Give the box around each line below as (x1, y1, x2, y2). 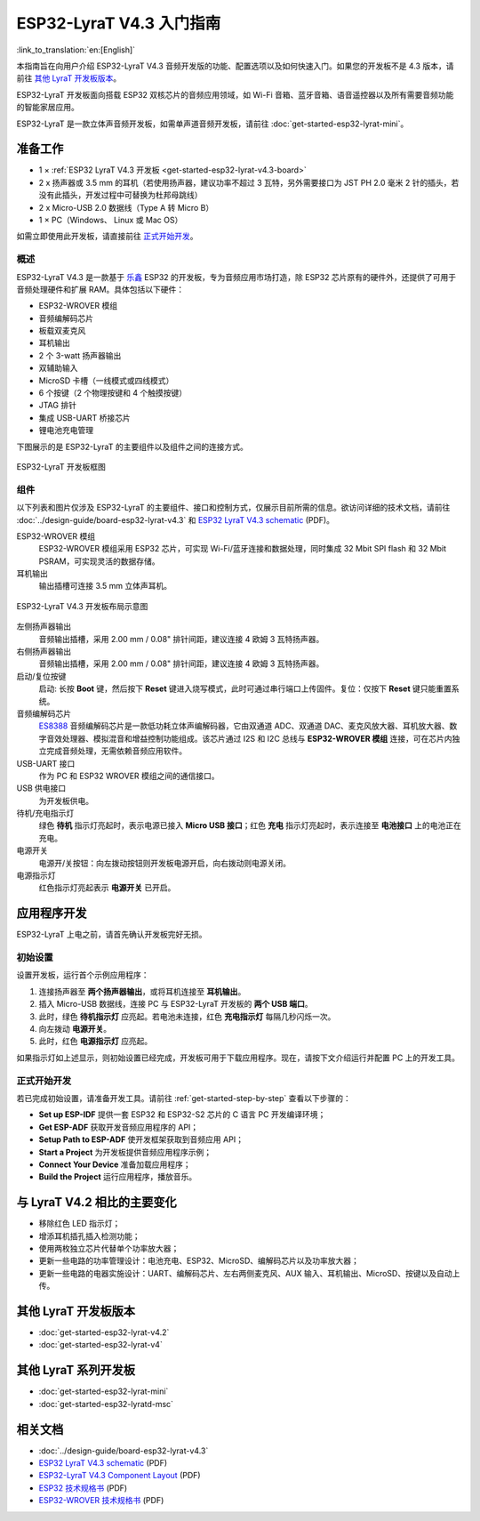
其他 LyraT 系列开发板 (16, 1363, 136, 1378)
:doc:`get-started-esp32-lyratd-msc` (38, 1398, 173, 1409)
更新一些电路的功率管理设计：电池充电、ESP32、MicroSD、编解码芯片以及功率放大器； (38, 1255, 360, 1267)
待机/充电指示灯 (16, 808, 75, 818)
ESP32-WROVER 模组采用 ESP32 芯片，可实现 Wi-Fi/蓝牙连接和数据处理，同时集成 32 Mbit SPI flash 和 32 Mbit (38, 543, 447, 554)
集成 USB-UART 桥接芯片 (38, 412, 131, 422)
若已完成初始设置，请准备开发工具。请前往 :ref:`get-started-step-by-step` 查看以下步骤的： (16, 1092, 351, 1103)
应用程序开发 (16, 905, 87, 921)
